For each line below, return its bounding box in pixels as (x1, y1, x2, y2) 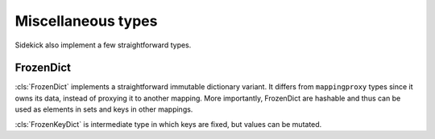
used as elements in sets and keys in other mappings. (14, 104, 193, 114)
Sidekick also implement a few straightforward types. (14, 40, 192, 50)
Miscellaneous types (14, 12, 158, 30)
